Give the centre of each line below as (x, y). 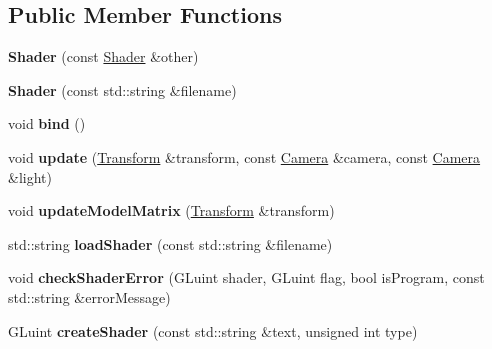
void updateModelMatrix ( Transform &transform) (171, 210)
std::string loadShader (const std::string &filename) (170, 243)
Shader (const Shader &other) (103, 56)
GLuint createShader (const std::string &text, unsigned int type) (213, 330)
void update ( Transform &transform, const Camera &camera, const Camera (244, 156)
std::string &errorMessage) (89, 296)
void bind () (47, 123)
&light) (30, 176)
